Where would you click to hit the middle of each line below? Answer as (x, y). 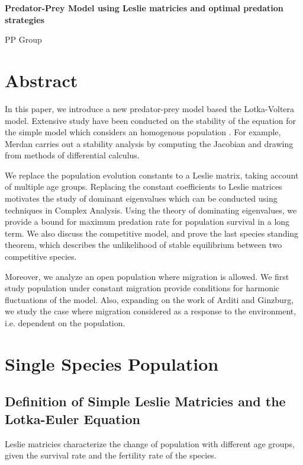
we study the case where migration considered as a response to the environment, (151, 311)
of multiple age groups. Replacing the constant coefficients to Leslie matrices (144, 187)
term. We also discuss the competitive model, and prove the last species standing (152, 233)
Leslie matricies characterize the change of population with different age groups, (150, 443)
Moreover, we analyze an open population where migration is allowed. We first (147, 276)
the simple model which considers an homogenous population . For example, (143, 132)
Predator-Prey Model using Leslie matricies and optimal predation (144, 8)
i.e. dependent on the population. (65, 323)
